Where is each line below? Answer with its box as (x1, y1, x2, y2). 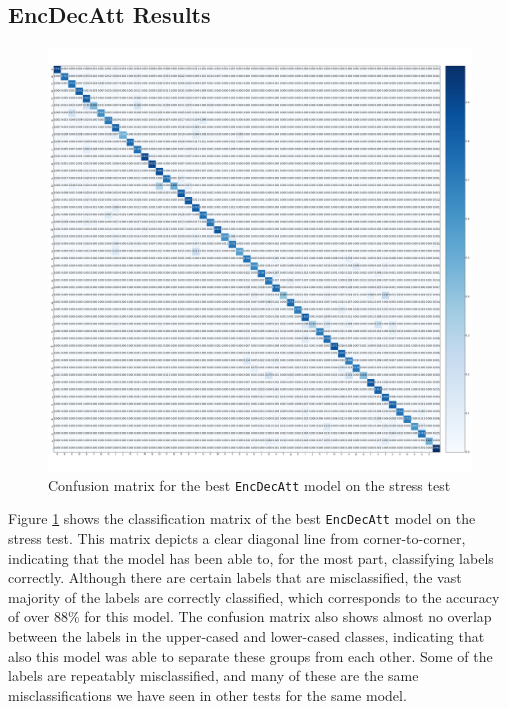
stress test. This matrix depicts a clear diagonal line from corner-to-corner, (8, 528, 466, 549)
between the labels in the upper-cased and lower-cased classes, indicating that (8, 626, 485, 647)
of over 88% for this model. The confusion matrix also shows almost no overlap (8, 606, 492, 627)
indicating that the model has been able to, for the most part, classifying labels (8, 547, 494, 568)
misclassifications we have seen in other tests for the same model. (8, 684, 407, 705)
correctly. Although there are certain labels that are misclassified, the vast (8, 567, 462, 588)
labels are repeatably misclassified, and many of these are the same (8, 665, 419, 686)
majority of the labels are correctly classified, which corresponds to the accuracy (8, 586, 500, 607)
